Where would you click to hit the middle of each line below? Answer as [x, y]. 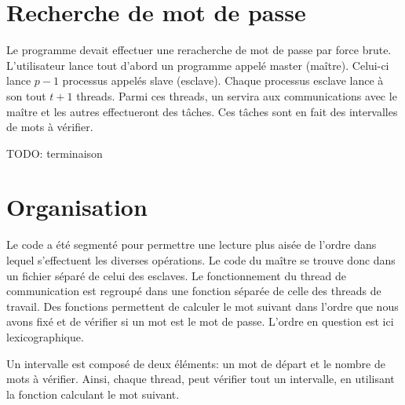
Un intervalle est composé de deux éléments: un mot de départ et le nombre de [196, 363]
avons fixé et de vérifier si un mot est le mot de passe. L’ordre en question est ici [200, 321]
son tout [26, 95]
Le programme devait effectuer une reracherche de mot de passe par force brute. [199, 50]
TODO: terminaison [55, 153]
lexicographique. [45, 336]
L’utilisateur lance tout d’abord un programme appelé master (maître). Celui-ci [198, 65]
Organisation [77, 207]
